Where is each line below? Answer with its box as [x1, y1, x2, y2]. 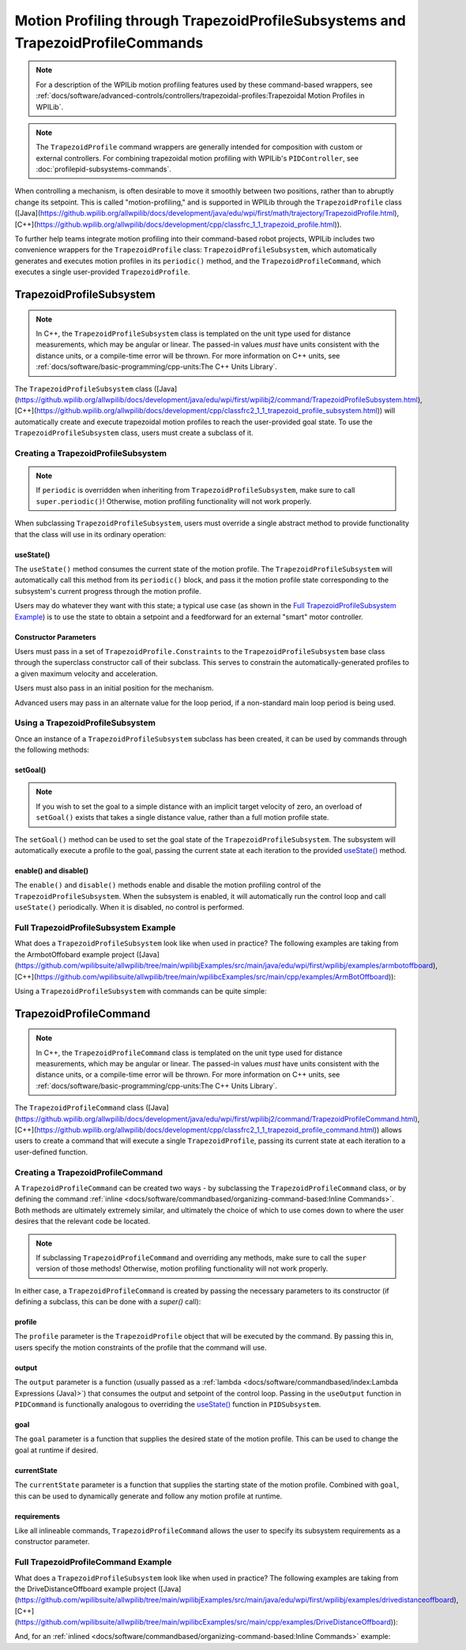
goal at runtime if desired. [14, 1445, 99, 1455]
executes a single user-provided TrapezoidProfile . [14, 267, 190, 276]
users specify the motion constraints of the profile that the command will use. [14, 1343, 268, 1352]
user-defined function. [14, 1147, 88, 1156]
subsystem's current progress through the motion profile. [14, 586, 201, 596]
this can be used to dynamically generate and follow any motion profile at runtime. [14, 1491, 283, 1501]
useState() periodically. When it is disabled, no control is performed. [14, 903, 245, 912]
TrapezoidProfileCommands [14, 34, 204, 51]
